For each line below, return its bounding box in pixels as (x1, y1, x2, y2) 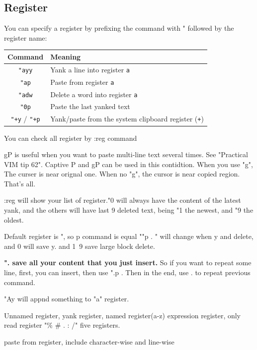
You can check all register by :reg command (4, 132, 137, 143)
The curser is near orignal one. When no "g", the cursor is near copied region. (4, 169, 240, 179)
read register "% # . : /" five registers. (4, 320, 120, 330)
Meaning (50, 51, 81, 61)
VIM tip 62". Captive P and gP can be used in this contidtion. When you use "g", (4, 159, 253, 169)
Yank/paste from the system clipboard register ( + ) (50, 114, 204, 124)
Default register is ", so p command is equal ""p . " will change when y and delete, (4, 231, 254, 241)
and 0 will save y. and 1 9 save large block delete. (4, 240, 155, 251)
